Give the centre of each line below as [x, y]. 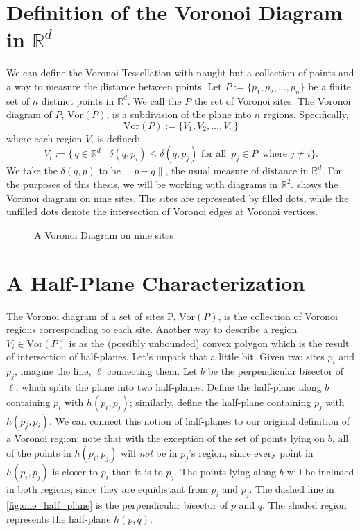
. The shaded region [305, 504]
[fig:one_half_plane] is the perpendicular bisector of [117, 504]
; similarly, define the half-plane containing [220, 402]
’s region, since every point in [251, 453]
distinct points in [78, 100]
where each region [44, 138]
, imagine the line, [53, 371]
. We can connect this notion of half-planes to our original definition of [199, 420]
